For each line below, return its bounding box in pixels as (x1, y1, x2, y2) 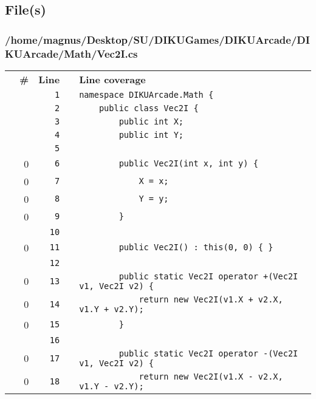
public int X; (118, 116, 184, 126)
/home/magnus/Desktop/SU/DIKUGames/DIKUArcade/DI (5, 32, 310, 47)
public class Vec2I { (98, 103, 199, 113)
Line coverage (79, 72, 146, 86)
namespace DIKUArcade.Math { (79, 89, 214, 100)
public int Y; (118, 129, 184, 140)
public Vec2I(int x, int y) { (118, 159, 258, 169)
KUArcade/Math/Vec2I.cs (5, 46, 138, 61)
